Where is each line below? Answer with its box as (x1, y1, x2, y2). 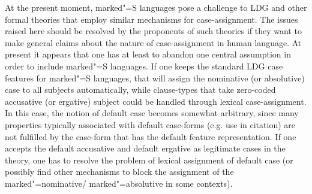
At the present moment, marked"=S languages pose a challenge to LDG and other (5, 1, 307, 13)
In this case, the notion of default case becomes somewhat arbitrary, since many (5, 107, 299, 119)
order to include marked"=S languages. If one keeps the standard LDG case (5, 59, 283, 72)
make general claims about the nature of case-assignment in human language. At (5, 36, 302, 48)
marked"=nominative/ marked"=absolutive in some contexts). (5, 177, 233, 189)
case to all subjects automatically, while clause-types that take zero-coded (5, 83, 276, 96)
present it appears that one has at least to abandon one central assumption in (5, 48, 291, 60)
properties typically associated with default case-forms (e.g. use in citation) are (5, 118, 295, 131)
